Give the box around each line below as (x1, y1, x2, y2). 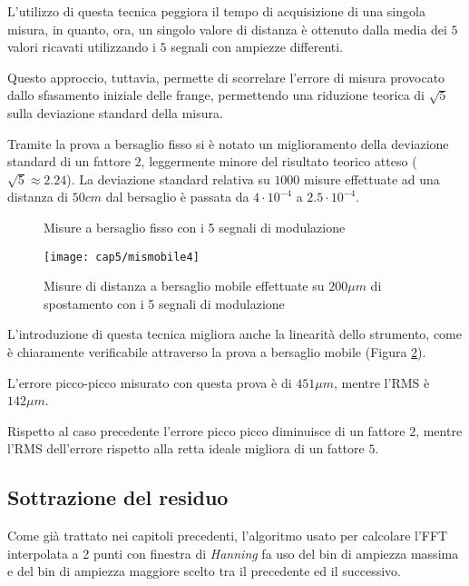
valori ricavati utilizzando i (7, 37, 156, 56)
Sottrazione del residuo (7, 483, 229, 512)
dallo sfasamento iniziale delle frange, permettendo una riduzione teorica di (7, 85, 425, 104)
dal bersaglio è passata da (105, 187, 249, 206)
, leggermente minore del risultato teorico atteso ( (141, 152, 417, 171)
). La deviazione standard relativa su (66, 169, 270, 188)
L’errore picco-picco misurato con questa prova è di (7, 372, 292, 392)
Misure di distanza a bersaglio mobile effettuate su (44, 276, 325, 295)
